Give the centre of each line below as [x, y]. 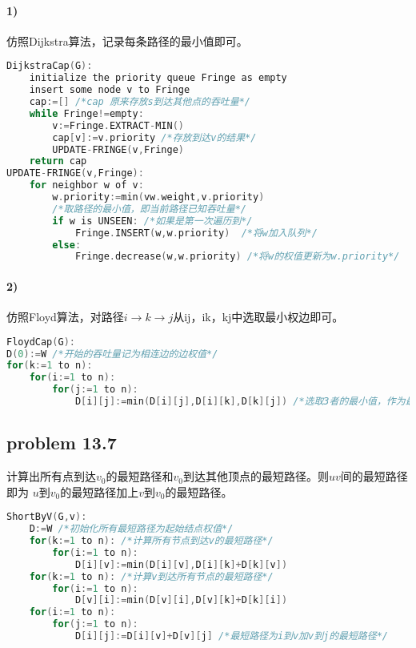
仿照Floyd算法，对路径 [65, 317]
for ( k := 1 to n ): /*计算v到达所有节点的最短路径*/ [151, 576]
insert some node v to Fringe [110, 90]
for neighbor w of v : [86, 185]
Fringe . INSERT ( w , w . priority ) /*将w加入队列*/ [196, 233]
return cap [58, 161]
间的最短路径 [374, 476]
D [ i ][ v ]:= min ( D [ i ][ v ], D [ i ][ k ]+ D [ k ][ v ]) [181, 564]
